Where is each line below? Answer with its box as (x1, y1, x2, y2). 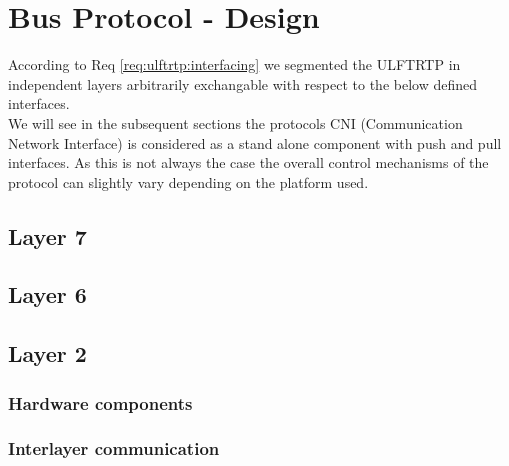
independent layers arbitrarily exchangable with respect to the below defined (8, 73, 477, 94)
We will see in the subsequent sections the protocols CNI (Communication (8, 112, 463, 133)
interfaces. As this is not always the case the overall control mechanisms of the (8, 152, 489, 173)
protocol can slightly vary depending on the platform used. (8, 171, 369, 192)
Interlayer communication (8, 436, 220, 461)
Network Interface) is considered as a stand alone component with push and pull (8, 132, 502, 153)
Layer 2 (8, 338, 87, 369)
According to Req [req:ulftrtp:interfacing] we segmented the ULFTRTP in (8, 54, 461, 75)
